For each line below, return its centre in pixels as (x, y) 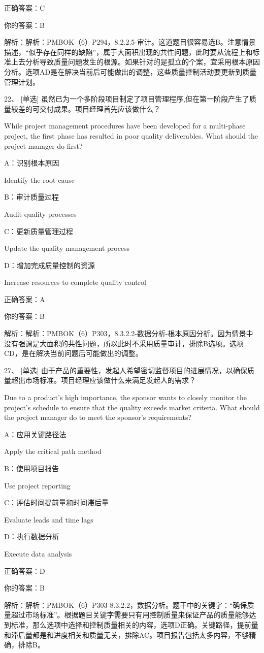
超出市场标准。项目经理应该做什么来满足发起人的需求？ (103, 380)
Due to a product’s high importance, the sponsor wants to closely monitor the (125, 397)
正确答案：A (25, 299)
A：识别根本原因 (32, 163)
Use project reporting (37, 485)
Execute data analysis (38, 553)
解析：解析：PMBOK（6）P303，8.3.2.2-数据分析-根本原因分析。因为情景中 (129, 333)
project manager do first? (43, 145)
